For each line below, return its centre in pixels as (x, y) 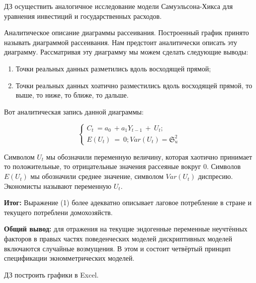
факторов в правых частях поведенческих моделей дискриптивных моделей (118, 239)
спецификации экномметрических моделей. (69, 258)
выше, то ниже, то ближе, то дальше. (72, 95)
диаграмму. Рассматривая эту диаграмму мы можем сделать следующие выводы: (126, 52)
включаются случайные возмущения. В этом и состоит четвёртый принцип (117, 248)
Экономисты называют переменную (58, 186)
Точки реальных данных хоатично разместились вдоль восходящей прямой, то (134, 85)
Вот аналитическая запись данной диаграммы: (74, 111)
